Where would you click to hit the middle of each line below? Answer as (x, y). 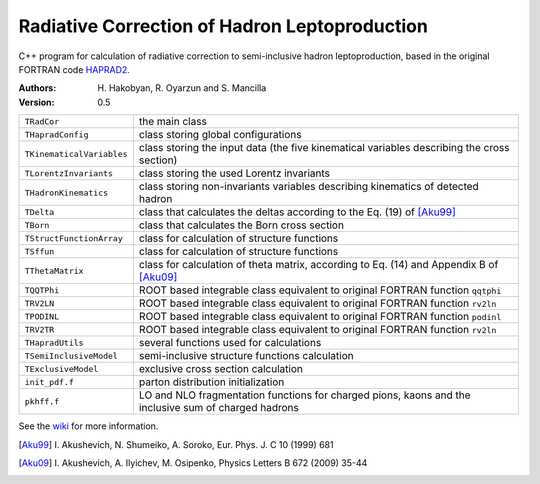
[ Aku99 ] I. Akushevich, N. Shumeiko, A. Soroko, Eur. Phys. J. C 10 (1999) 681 (176, 444)
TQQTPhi (42, 290)
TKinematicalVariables (76, 153)
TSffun (39, 251)
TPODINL (42, 316)
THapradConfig (56, 134)
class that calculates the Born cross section (241, 225)
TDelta (39, 211)
